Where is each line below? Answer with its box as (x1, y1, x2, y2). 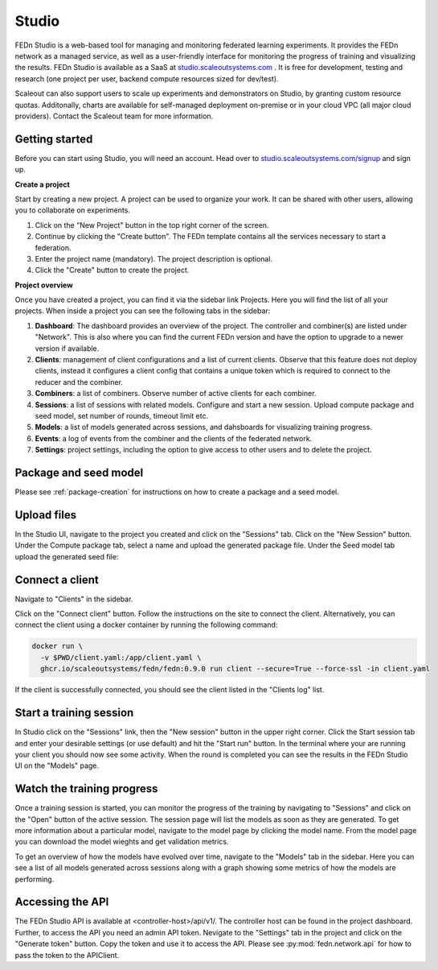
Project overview (14, 280, 73, 290)
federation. (35, 242, 72, 253)
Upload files (14, 508, 76, 522)
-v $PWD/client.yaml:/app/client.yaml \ (40, 653, 202, 662)
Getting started (14, 132, 93, 146)
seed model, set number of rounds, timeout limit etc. (35, 411, 209, 420)
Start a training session (14, 706, 134, 720)
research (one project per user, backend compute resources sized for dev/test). (14, 73, 279, 84)
